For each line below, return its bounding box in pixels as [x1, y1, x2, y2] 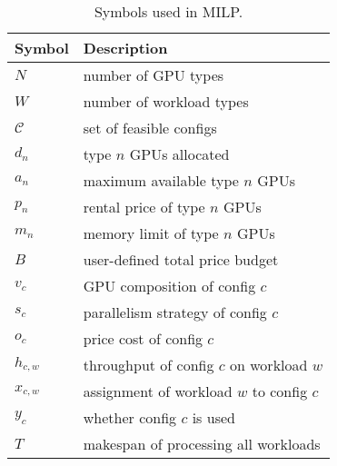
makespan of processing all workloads [83, 433, 321, 454]
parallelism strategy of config [83, 302, 267, 322]
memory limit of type [83, 223, 219, 243]
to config [252, 381, 308, 402]
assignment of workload [83, 381, 233, 402]
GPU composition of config [83, 275, 256, 296]
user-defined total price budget [83, 249, 279, 270]
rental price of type [83, 196, 205, 217]
